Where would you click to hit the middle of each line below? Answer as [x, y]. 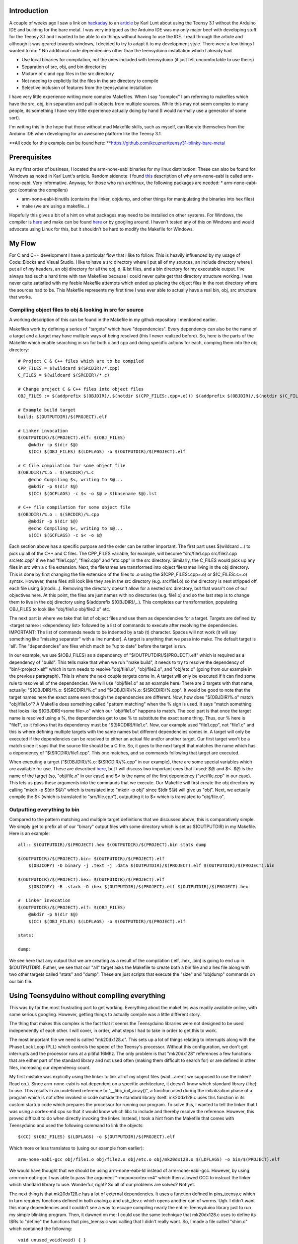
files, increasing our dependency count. [50, 1067]
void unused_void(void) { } [52, 1240]
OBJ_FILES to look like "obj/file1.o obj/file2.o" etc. [60, 609]
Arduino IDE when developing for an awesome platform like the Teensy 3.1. [86, 134]
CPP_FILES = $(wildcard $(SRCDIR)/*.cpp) [69, 368]
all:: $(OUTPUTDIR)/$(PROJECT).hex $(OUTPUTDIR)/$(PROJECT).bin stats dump [112, 845]
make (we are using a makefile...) [55, 206]
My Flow [23, 243]
